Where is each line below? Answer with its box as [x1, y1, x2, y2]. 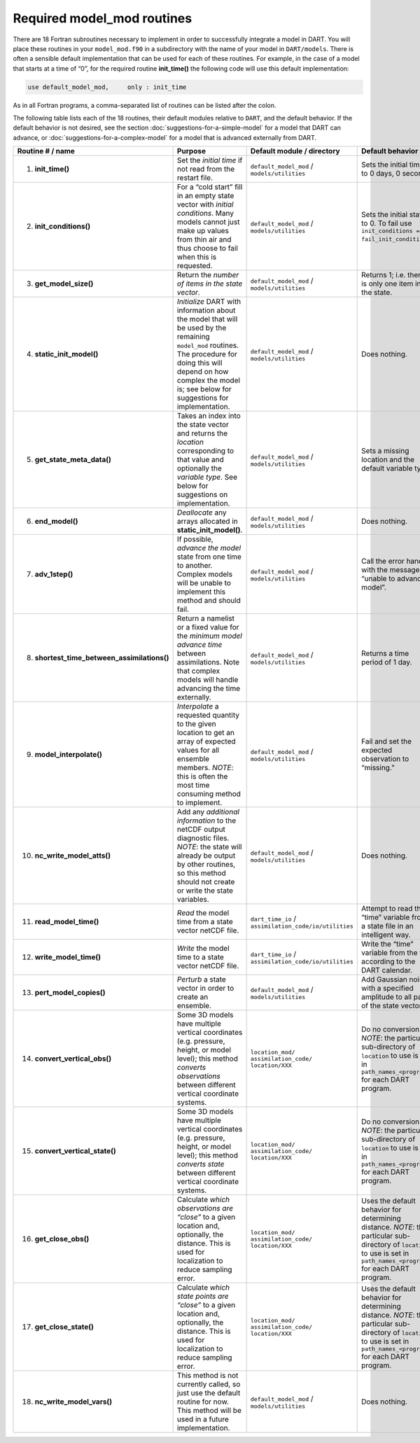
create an [176, 992, 209, 1002]
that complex [176, 666, 220, 676]
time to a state [176, 952, 224, 962]
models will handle [176, 675, 239, 685]
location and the [360, 455, 415, 465]
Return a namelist [176, 613, 234, 623]
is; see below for [176, 384, 232, 394]
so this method [176, 868, 227, 878]
